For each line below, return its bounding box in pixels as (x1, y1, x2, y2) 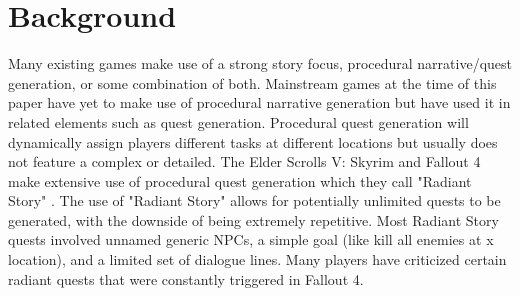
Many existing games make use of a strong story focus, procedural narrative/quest (8, 53, 512, 74)
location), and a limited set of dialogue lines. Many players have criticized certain (8, 249, 507, 270)
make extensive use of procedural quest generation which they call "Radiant (8, 170, 472, 191)
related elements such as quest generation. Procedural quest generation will (8, 111, 469, 132)
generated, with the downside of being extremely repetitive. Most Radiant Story (8, 209, 499, 230)
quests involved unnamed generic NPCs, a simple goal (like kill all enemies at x (8, 229, 494, 250)
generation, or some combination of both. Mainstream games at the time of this (8, 72, 497, 93)
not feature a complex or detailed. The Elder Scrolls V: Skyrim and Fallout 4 (8, 151, 481, 172)
